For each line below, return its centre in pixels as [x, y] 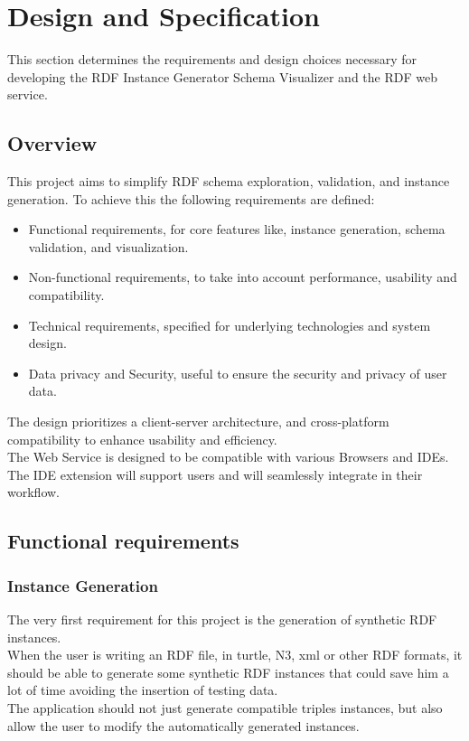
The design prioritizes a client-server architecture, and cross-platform [198, 422]
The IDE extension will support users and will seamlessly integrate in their [215, 474]
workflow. [33, 492]
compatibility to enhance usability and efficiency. [142, 439]
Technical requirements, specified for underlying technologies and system [230, 325]
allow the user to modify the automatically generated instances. [183, 725]
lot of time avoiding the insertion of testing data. [143, 690]
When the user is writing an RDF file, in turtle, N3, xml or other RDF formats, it [235, 655]
